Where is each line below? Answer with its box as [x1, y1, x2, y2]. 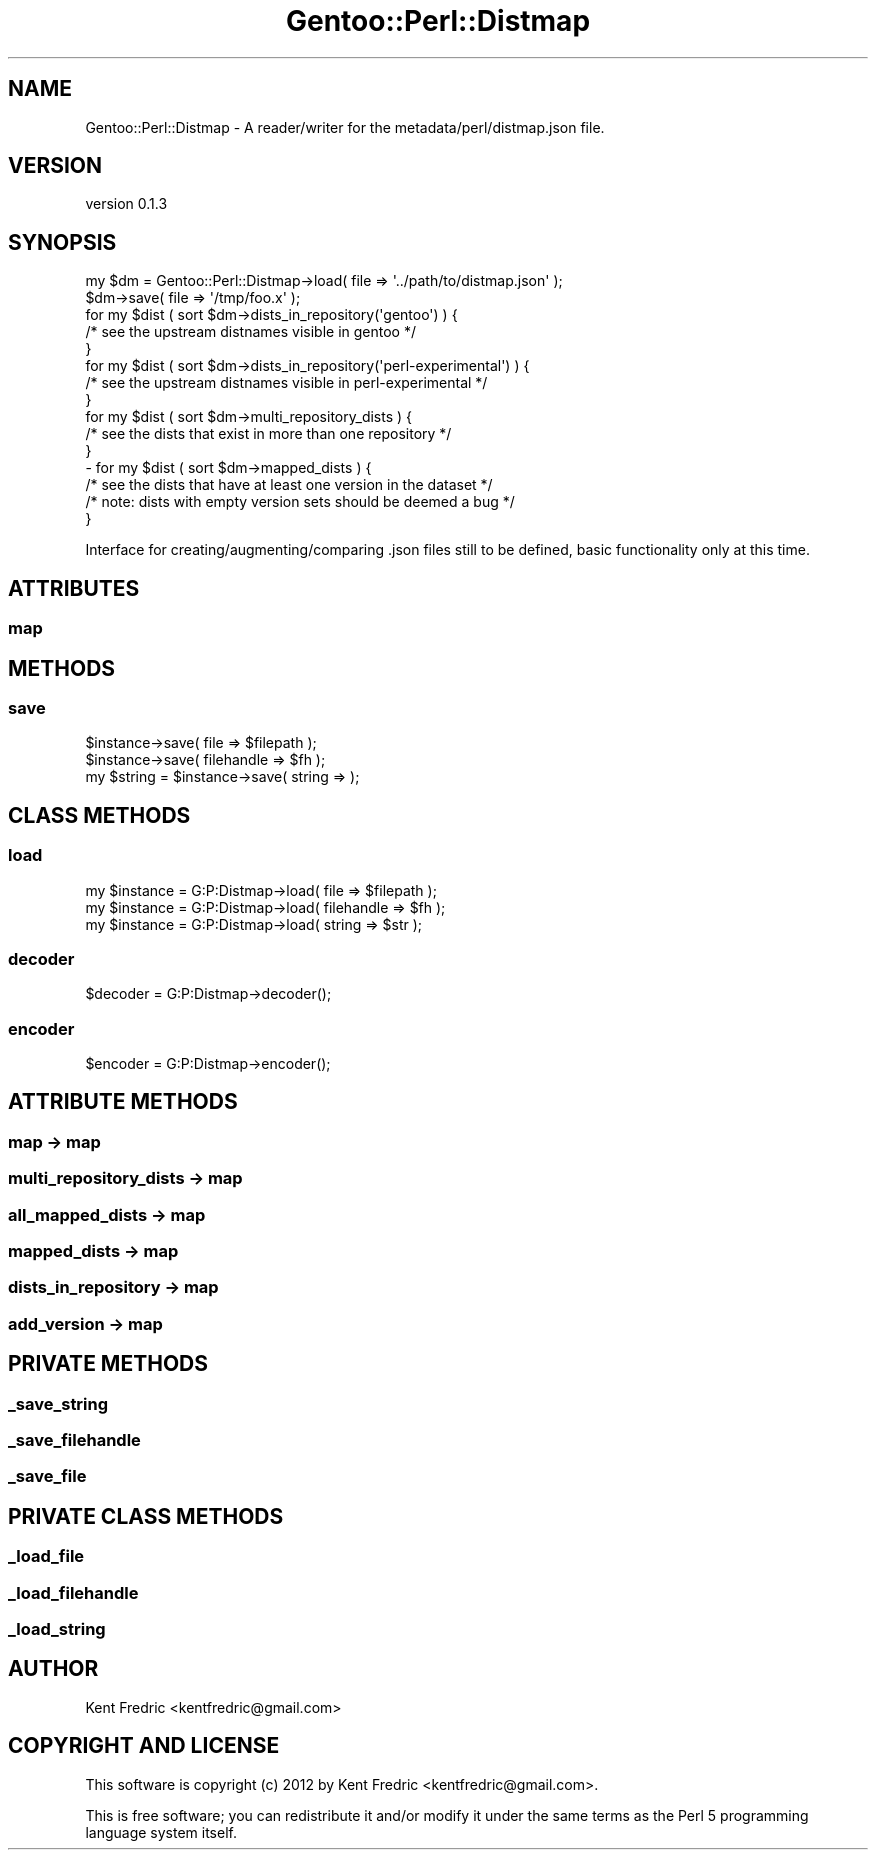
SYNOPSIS [8, 229, 117, 255]
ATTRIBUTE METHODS [8, 1089, 238, 1115]
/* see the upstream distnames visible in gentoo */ [85, 323, 416, 341]
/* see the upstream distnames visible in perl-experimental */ [85, 374, 488, 392]
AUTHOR [8, 1656, 99, 1682]
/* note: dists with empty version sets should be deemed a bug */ [85, 493, 515, 511]
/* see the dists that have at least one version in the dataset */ [85, 476, 493, 494]
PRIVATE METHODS [8, 1351, 208, 1377]
